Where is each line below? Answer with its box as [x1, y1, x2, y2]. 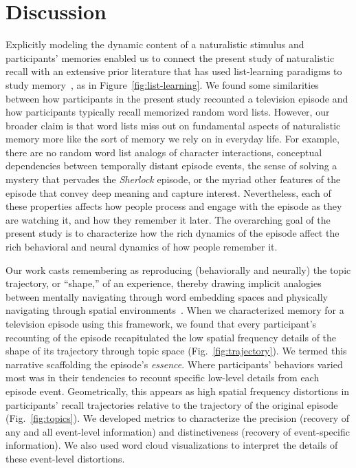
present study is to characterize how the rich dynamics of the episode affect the [5, 226, 340, 240]
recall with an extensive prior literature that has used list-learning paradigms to [5, 64, 342, 78]
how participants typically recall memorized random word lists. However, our [5, 105, 330, 119]
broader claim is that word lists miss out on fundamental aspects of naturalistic [5, 118, 341, 132]
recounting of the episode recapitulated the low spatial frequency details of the [5, 330, 337, 344]
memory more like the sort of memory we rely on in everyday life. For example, [5, 131, 340, 146]
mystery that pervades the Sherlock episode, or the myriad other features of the [5, 172, 341, 187]
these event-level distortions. [5, 451, 125, 465]
